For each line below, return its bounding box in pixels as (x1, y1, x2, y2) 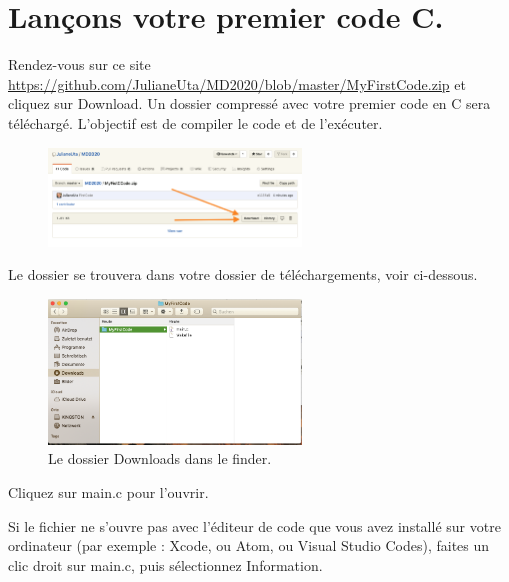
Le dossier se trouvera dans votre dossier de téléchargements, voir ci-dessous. (8, 264, 478, 285)
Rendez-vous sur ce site (8, 54, 151, 75)
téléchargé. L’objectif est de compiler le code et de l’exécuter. (8, 112, 383, 133)
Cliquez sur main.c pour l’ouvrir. (8, 481, 209, 502)
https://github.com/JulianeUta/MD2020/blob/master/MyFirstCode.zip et (8, 73, 466, 94)
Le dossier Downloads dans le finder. (48, 448, 272, 469)
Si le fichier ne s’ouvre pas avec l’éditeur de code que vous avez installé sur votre (8, 515, 501, 536)
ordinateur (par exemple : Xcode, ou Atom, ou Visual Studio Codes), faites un (8, 535, 490, 556)
